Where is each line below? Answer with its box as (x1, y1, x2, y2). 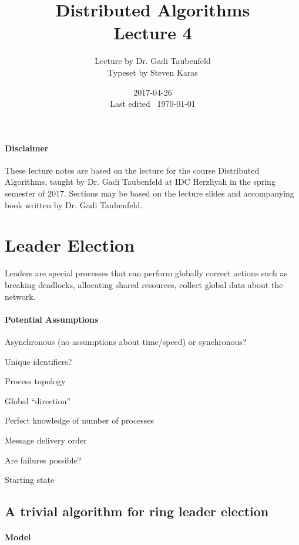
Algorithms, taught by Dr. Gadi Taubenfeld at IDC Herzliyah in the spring (5, 175, 276, 188)
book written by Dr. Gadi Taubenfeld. (5, 198, 143, 211)
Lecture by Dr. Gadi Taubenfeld (95, 55, 211, 67)
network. (5, 290, 36, 302)
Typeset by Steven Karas (107, 66, 198, 78)
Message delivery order (5, 434, 87, 446)
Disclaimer (5, 141, 49, 154)
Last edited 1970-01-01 (110, 97, 196, 110)
